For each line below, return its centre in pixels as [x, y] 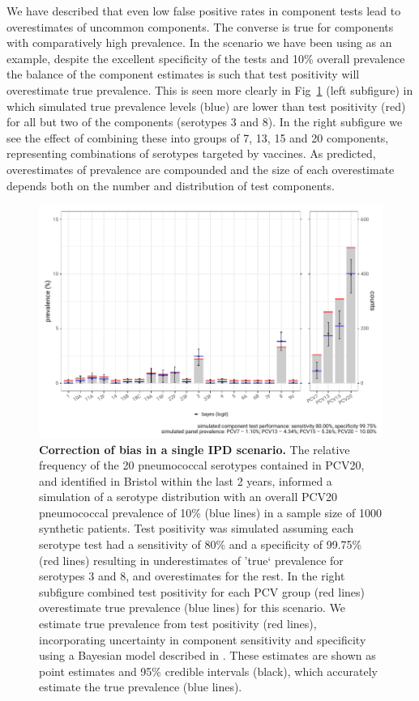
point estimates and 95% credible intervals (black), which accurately [208, 671]
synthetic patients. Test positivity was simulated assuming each [197, 528]
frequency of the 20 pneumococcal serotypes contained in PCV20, [202, 465]
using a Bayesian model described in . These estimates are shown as [207, 655]
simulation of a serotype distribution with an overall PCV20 [188, 497]
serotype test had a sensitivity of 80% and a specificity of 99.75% [201, 544]
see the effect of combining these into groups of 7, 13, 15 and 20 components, [198, 137]
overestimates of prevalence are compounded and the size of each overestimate [201, 169]
